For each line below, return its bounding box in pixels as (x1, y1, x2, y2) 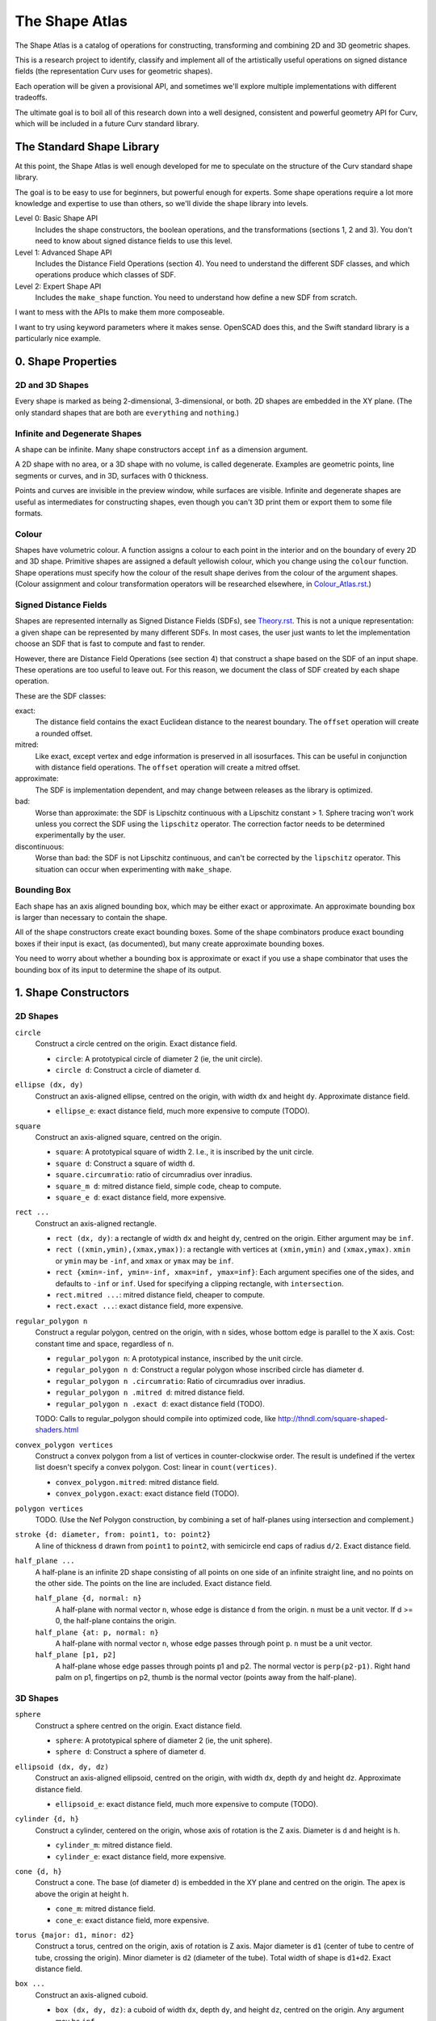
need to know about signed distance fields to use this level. (35, 236, 233, 246)
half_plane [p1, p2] (35, 1650, 117, 1660)
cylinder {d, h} (15, 1815, 80, 1824)
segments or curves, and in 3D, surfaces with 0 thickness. (15, 470, 209, 480)
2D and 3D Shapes (15, 380, 89, 391)
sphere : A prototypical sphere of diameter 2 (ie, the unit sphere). (55, 1736, 273, 1745)
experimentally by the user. (35, 830, 126, 840)
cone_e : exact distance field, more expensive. (55, 1915, 210, 1925)
